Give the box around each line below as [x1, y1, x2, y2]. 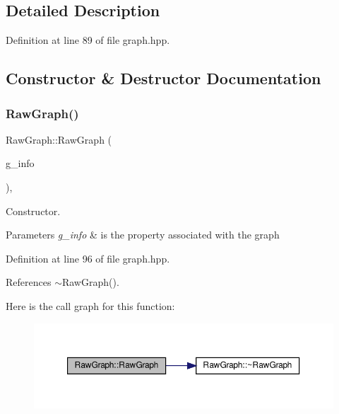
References [6, 275, 52, 289]
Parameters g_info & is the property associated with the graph [6, 227, 280, 242]
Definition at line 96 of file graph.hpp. [6, 251, 170, 265]
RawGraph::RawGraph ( [6, 132, 112, 146]
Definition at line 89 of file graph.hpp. [6, 33, 170, 47]
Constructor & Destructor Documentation [6, 67, 321, 89]
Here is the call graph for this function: [6, 298, 175, 313]
